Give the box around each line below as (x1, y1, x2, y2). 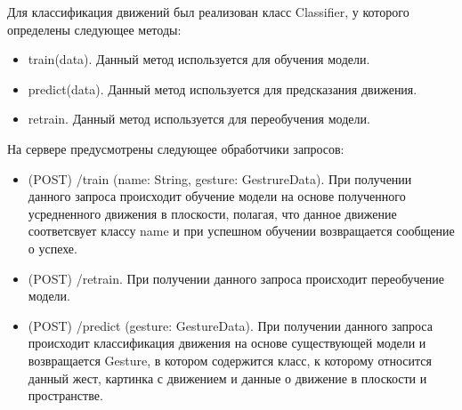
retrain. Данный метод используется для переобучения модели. (28, 109, 370, 128)
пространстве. (28, 386, 103, 405)
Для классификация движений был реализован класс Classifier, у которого (7, 3, 409, 20)
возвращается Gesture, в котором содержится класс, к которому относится (28, 350, 432, 369)
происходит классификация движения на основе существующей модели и (28, 334, 426, 352)
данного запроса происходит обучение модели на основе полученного (28, 187, 406, 205)
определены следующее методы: (7, 20, 182, 38)
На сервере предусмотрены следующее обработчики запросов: (7, 139, 344, 157)
